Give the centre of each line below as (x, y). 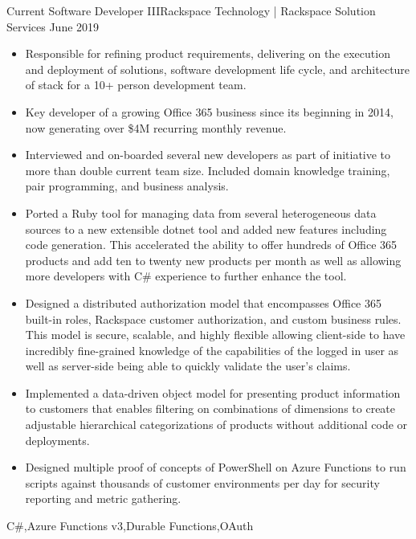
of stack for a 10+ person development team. (136, 85)
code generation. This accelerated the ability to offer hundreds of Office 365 (211, 245)
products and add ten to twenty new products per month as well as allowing (213, 260)
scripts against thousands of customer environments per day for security (202, 482)
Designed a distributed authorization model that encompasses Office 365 (203, 302)
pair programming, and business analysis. (127, 186)
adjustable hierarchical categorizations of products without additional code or (216, 425)
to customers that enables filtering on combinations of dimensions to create (210, 408)
